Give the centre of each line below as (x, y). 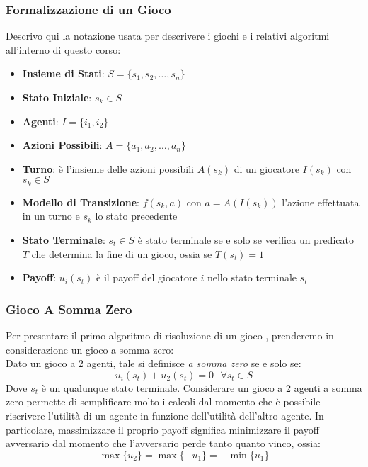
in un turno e (51, 216)
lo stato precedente (136, 216)
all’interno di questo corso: (63, 49)
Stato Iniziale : (57, 97)
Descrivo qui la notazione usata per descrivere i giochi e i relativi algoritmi (168, 36)
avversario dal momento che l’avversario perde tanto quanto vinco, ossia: (163, 443)
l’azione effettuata (321, 202)
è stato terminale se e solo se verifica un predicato (246, 240)
